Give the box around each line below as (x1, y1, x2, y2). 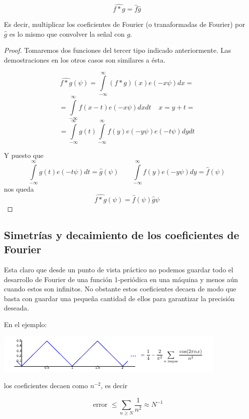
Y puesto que (4, 150, 43, 160)
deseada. (4, 303, 29, 313)
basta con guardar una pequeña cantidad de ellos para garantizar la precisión (4, 293, 235, 303)
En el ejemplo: (4, 319, 47, 329)
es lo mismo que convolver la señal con (9, 28, 125, 39)
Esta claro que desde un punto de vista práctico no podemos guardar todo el (4, 264, 233, 274)
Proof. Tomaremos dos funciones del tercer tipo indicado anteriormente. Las (4, 45, 231, 55)
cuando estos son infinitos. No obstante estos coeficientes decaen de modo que (4, 284, 236, 294)
